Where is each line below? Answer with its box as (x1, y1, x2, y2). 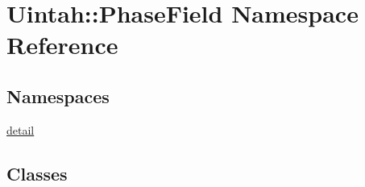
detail (6, 121, 35, 138)
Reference (6, 28, 118, 61)
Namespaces (6, 83, 110, 108)
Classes (6, 160, 68, 185)
